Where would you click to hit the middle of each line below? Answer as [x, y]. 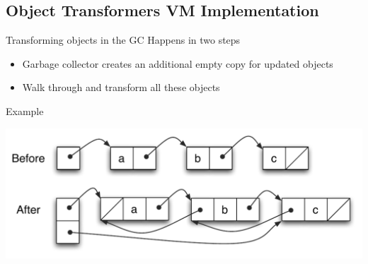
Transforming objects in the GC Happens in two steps [123, 40]
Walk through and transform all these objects [121, 87]
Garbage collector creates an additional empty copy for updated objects [178, 63]
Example [25, 110]
